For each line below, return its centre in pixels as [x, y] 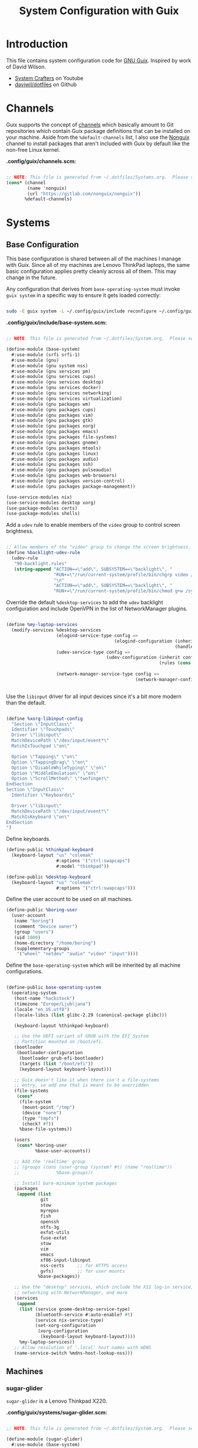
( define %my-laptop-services [42, 625]
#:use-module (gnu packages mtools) [56, 448]
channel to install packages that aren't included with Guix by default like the [98, 144]
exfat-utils [55, 1232]
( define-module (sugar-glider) [44, 1439]
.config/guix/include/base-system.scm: [57, 322]
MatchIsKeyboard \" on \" [40, 817]
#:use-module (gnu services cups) [54, 377]
